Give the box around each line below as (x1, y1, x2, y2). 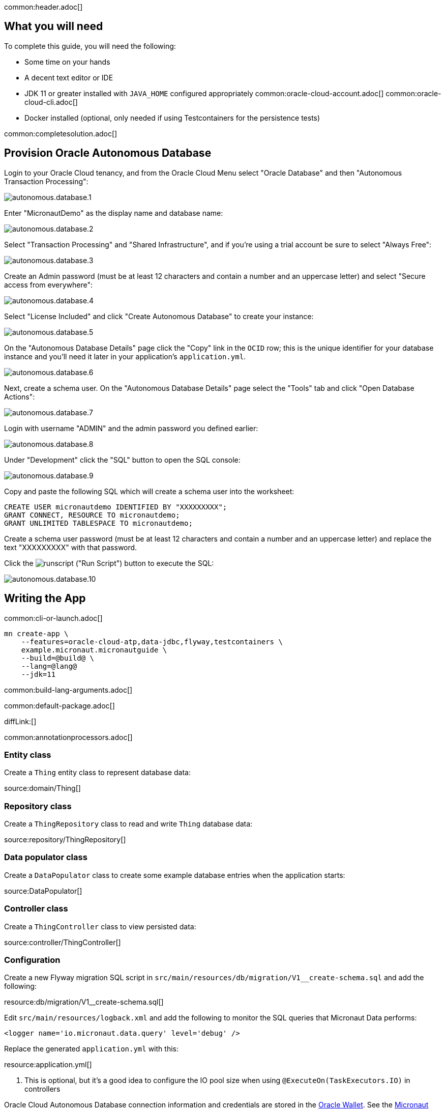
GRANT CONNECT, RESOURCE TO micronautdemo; (4, 510, 180, 519)
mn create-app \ (4, 629, 69, 638)
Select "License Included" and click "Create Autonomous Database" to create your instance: (4, 311, 314, 321)
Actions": (4, 392, 35, 401)
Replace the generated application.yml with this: (4, 1044, 179, 1054)
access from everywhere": (4, 280, 93, 289)
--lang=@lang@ (21, 662, 77, 670)
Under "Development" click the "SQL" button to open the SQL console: (4, 455, 241, 464)
